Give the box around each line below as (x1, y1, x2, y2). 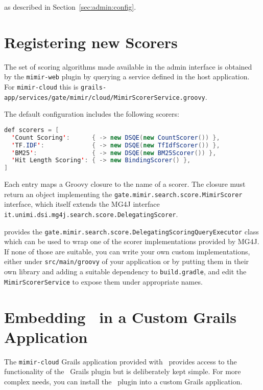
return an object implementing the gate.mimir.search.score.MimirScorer (4, 188, 243, 199)
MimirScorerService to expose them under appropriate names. (4, 276, 203, 287)
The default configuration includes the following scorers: (4, 109, 179, 119)
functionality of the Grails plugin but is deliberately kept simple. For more (4, 366, 241, 377)
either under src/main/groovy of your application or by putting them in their (4, 256, 249, 267)
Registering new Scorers (4, 31, 178, 52)
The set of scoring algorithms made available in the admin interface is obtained (4, 61, 252, 72)
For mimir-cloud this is (4, 81, 79, 92)
